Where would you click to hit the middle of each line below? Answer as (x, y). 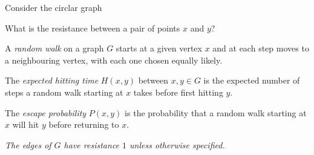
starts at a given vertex (159, 48)
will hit (26, 124)
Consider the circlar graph (54, 7)
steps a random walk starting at (64, 92)
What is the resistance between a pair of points (93, 28)
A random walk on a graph (54, 48)
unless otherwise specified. (177, 144)
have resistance (92, 144)
